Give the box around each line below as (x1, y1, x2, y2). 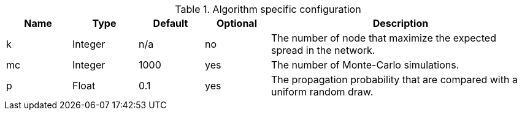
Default (153, 17, 188, 29)
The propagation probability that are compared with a (271, 73, 518, 86)
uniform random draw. (271, 86, 374, 98)
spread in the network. (271, 44, 375, 56)
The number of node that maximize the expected (271, 32, 496, 44)
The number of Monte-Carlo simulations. (271, 59, 459, 71)
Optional (216, 17, 257, 29)
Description (372, 17, 429, 29)
